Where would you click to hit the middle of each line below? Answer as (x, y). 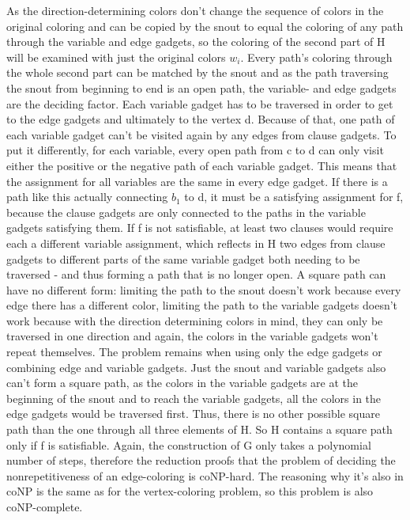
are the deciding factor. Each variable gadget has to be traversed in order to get (200, 103)
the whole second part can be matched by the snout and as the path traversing (197, 72)
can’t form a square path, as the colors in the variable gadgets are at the (182, 383)
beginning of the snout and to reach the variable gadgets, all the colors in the (194, 398)
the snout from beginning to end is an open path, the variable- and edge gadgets (201, 87)
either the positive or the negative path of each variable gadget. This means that (202, 165)
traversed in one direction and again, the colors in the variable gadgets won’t (192, 336)
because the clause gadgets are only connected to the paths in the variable (186, 212)
